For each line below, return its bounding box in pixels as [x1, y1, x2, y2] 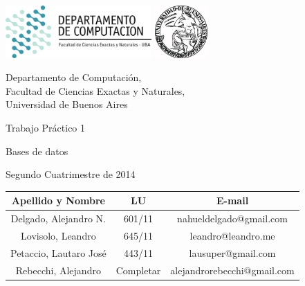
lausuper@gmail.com [189, 245, 276, 260]
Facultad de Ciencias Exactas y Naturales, [6, 83, 185, 98]
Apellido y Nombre [11, 193, 105, 208]
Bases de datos [6, 143, 68, 158]
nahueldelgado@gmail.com [177, 211, 288, 226]
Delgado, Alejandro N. [10, 211, 106, 226]
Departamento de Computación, [6, 70, 142, 84]
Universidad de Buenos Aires [6, 97, 128, 111]
